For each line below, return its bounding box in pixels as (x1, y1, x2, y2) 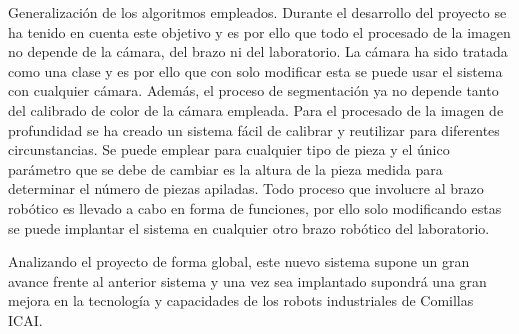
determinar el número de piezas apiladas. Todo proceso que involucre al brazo (8, 178, 484, 199)
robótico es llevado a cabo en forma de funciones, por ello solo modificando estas (8, 197, 502, 218)
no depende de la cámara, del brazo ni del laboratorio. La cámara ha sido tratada (8, 41, 508, 62)
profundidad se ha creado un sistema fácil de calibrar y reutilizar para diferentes (8, 119, 500, 140)
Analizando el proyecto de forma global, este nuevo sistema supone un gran (8, 251, 470, 272)
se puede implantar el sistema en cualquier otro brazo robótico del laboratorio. (8, 217, 490, 238)
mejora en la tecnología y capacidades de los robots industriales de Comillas (8, 290, 474, 311)
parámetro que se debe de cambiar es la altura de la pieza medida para (8, 158, 443, 179)
